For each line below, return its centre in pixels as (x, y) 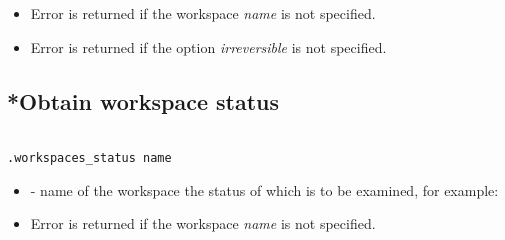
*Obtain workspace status (143, 100)
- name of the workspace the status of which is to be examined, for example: (264, 189)
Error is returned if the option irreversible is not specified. (208, 46)
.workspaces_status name (89, 158)
